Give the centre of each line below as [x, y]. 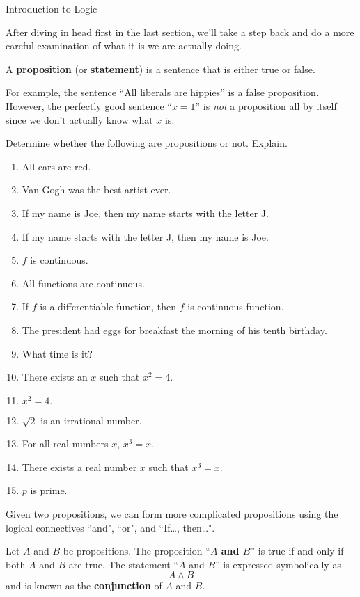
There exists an [55, 377]
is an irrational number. [91, 420]
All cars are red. [56, 166]
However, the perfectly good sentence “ [89, 105]
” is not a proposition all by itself [266, 105]
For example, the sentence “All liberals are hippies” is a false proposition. [162, 92]
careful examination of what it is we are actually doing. [124, 46]
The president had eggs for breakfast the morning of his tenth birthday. [174, 329]
